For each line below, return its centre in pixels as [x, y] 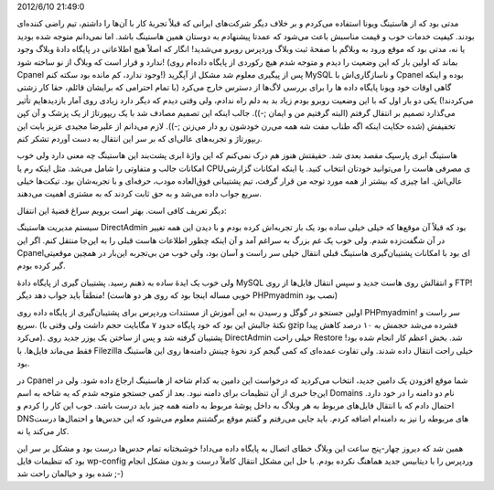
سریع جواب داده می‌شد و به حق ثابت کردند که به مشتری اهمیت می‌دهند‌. [140, 194]
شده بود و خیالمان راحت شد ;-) [70, 474]
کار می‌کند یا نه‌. [43, 431]
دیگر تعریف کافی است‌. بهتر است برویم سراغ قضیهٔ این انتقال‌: [122, 210]
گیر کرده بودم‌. [41, 266]
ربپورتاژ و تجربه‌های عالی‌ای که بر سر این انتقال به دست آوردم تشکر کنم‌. [140, 138]
